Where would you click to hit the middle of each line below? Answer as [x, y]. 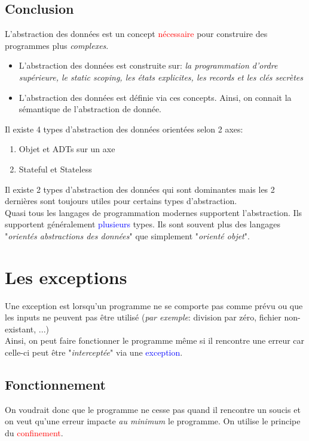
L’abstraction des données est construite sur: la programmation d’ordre [148, 65]
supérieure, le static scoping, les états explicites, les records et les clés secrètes [161, 77]
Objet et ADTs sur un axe [67, 149]
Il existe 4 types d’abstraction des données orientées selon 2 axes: [124, 129]
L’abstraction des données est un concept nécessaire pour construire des [136, 34]
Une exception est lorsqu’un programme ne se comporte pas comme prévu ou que [154, 305]
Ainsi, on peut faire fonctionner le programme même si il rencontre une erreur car [155, 340]
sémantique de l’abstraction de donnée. [90, 109]
